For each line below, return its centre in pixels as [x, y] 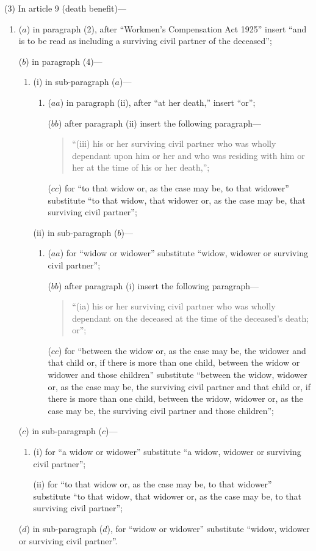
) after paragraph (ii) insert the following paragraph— [160, 123]
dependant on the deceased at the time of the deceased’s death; [191, 318]
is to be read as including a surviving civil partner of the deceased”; [145, 41]
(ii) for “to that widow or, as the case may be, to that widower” [153, 484]
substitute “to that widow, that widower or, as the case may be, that [177, 200]
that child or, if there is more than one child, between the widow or [174, 362]
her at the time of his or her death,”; [141, 167]
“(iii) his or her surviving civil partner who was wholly [174, 143]
